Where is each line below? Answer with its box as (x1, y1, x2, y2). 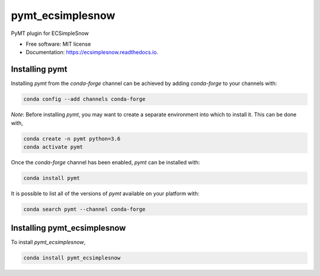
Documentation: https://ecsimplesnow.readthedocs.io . (25, 49, 158, 56)
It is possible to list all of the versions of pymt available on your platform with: (11, 190, 200, 197)
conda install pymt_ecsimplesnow (23, 255, 121, 261)
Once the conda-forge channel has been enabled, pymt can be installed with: (11, 158, 200, 166)
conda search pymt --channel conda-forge (23, 205, 146, 212)
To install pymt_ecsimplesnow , (11, 239, 86, 246)
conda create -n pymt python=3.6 (23, 135, 121, 142)
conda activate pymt (23, 143, 83, 150)
